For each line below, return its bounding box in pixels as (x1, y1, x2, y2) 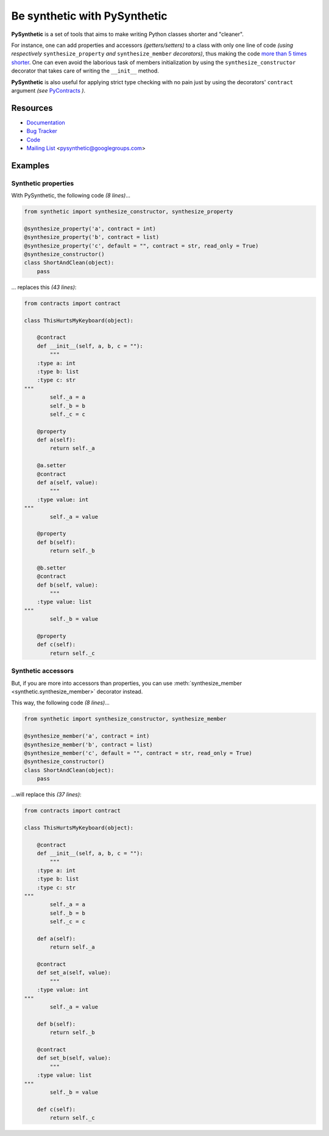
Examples (11, 160, 50, 171)
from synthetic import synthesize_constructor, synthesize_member (24, 715, 227, 723)
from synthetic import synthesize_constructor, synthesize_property (24, 208, 233, 215)
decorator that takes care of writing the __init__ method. (11, 67, 160, 74)
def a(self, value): (37, 479, 99, 486)
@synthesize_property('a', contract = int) (24, 225, 157, 232)
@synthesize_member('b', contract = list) (24, 741, 153, 748)
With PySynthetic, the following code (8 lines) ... (11, 192, 131, 199)
